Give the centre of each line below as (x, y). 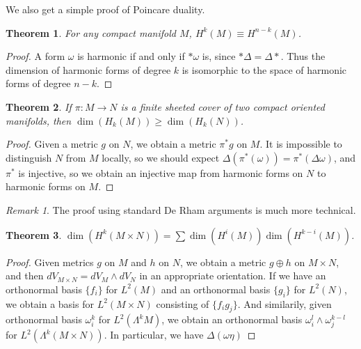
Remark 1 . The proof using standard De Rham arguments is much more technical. (181, 209)
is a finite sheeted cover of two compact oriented (223, 106)
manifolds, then (39, 120)
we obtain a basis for (50, 303)
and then (25, 276)
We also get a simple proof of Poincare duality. (105, 9)
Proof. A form (35, 56)
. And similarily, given (284, 303)
